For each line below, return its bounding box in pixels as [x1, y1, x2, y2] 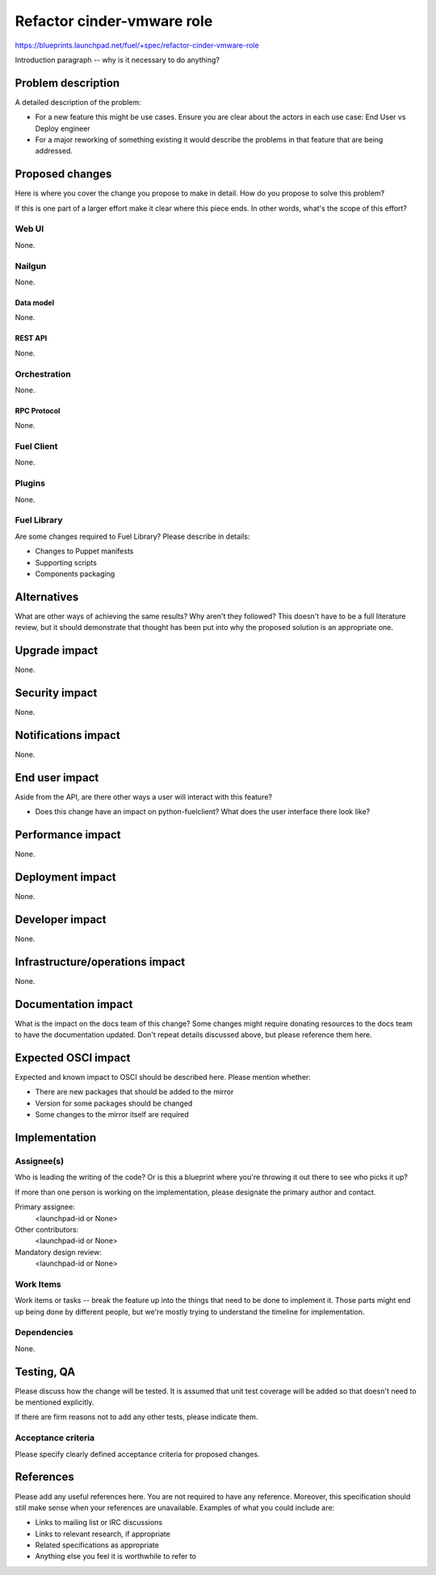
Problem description [15, 76, 120, 90]
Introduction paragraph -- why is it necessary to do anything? [15, 55, 220, 65]
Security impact [15, 686, 98, 699]
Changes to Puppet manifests [35, 546, 134, 556]
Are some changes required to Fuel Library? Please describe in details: [15, 531, 250, 541]
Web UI [15, 223, 44, 234]
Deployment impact [15, 870, 116, 884]
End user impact [15, 771, 99, 784]
